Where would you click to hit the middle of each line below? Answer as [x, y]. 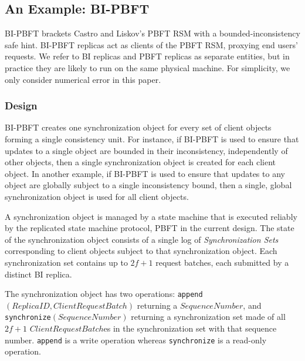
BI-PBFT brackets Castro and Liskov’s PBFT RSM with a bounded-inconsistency [152, 33]
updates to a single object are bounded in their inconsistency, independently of [146, 150]
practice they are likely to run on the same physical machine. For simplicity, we [148, 67]
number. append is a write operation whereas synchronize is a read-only [136, 340]
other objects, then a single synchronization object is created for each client [140, 162]
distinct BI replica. [38, 274]
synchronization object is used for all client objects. [97, 196]
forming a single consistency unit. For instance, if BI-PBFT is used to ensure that [152, 138]
